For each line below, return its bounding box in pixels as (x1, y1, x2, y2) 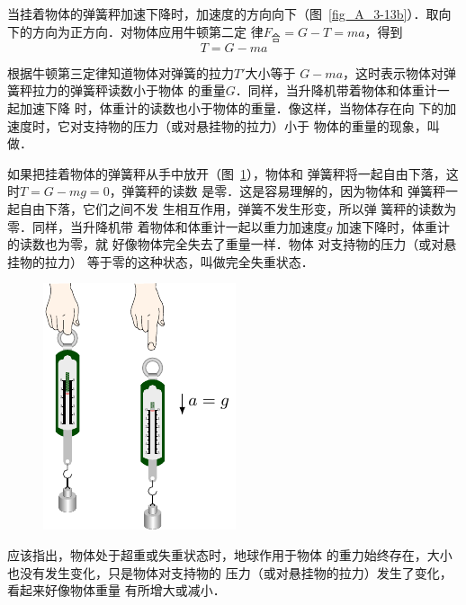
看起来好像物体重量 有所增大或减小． (7, 581, 226, 600)
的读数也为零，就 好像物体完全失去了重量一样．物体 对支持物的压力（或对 (7, 235, 444, 254)
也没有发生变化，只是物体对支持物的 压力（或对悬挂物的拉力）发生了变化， (7, 563, 453, 582)
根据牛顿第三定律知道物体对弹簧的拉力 (7, 63, 234, 82)
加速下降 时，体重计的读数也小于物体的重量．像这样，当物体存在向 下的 (19, 98, 444, 117)
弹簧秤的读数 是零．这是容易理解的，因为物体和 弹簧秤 (121, 182, 445, 200)
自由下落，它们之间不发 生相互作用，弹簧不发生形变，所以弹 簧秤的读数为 (19, 199, 457, 218)
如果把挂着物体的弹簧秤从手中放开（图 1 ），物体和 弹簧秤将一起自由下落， (7, 164, 446, 182)
